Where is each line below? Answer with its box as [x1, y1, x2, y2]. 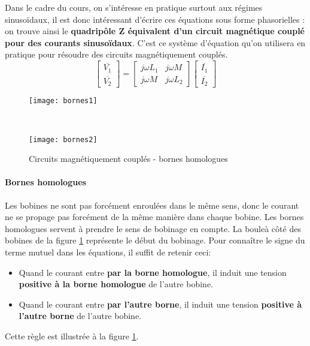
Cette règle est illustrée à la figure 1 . [5, 330, 139, 342]
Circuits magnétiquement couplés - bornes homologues [29, 152, 228, 165]
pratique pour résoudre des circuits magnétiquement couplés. [5, 48, 228, 61]
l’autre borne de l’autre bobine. [19, 309, 141, 322]
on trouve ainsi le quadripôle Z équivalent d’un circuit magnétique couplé [5, 25, 305, 37]
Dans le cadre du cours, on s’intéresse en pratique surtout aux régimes [5, 1, 263, 13]
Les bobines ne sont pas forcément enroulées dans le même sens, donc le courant [5, 198, 299, 211]
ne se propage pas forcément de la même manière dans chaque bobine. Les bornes [5, 210, 304, 223]
